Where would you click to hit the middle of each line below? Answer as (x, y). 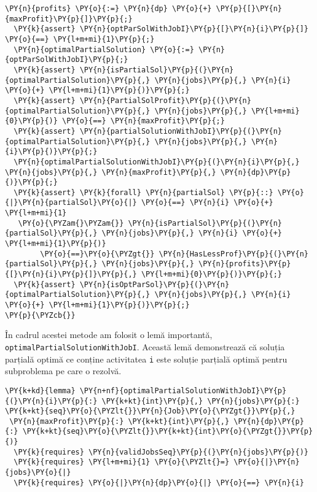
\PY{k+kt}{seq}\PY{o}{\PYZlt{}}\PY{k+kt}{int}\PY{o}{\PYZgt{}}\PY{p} (168, 432)
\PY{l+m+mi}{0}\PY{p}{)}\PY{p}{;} (212, 275)
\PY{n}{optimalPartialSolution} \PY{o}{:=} (104, 49)
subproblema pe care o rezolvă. (63, 371)
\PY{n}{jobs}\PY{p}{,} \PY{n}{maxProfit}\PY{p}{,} (111, 172)
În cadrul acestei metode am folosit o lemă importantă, (109, 335)
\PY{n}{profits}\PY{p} (245, 264)
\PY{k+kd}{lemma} (40, 390)
